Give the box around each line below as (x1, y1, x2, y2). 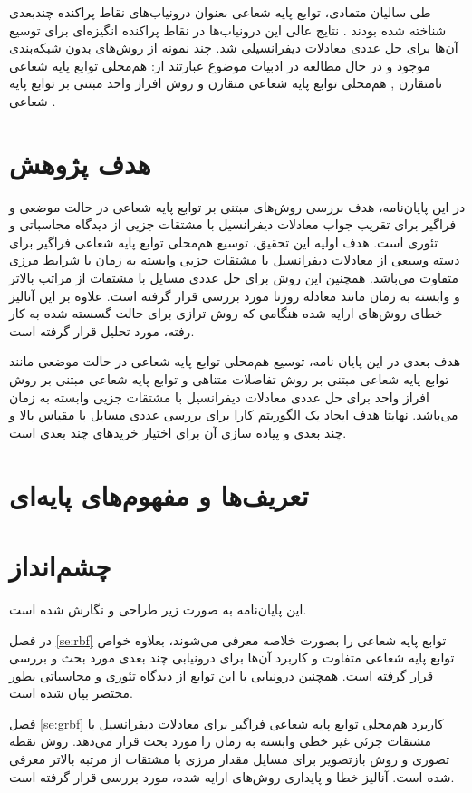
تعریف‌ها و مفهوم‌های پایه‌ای (9, 476, 309, 513)
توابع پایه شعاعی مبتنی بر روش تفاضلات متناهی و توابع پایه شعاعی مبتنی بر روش (9, 370, 449, 389)
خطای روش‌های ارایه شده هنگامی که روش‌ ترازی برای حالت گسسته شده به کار (9, 304, 443, 323)
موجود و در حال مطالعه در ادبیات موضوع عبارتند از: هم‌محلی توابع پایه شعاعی (9, 55, 430, 74)
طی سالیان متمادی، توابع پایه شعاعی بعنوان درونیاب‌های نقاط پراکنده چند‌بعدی (9, 3, 431, 21)
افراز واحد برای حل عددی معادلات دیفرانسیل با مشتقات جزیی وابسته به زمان (9, 387, 429, 406)
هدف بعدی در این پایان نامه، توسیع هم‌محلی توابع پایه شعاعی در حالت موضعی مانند (9, 352, 461, 371)
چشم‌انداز (9, 546, 111, 584)
